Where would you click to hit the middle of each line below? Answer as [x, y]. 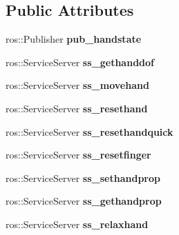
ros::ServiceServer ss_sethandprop [83, 177]
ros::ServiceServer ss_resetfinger [78, 155]
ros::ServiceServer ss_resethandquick [89, 131]
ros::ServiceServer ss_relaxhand [77, 224]
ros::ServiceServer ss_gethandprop [84, 201]
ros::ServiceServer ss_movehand [77, 85]
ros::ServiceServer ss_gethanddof [80, 62]
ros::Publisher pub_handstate [74, 39]
